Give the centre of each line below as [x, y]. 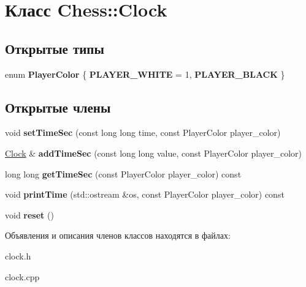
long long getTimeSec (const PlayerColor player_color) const [123, 173]
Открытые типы [55, 48]
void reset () [29, 214]
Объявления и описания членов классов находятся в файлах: [118, 235]
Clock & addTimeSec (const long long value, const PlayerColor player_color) [153, 153]
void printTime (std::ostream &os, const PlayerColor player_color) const [145, 194]
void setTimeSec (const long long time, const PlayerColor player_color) [143, 132]
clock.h [18, 255]
